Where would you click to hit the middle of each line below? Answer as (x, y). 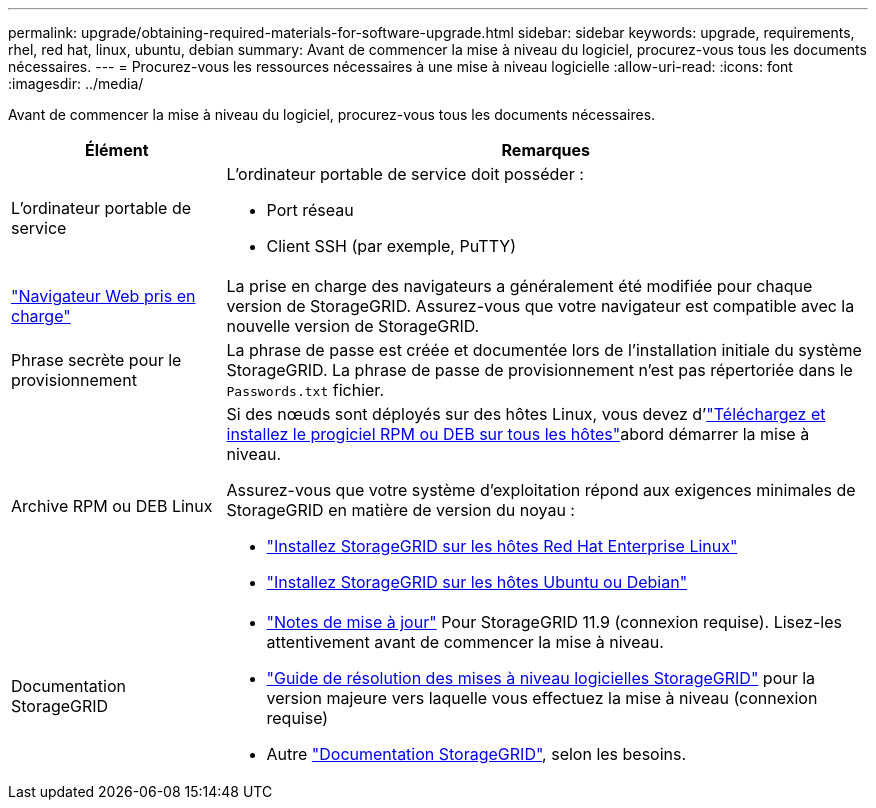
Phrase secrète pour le (96, 360)
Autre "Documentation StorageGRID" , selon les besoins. (476, 754)
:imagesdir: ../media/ (76, 83)
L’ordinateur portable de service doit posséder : (405, 174)
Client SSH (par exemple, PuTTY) (391, 246)
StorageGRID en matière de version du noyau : (400, 510)
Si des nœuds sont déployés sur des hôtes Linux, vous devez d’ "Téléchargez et (526, 414)
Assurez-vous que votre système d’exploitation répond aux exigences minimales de (541, 490)
